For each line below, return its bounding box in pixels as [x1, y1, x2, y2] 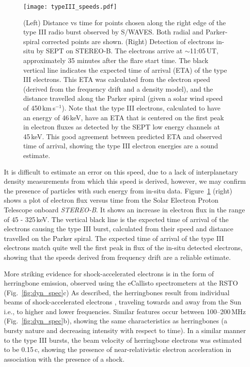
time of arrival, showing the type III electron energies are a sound [23, 141, 219, 151]
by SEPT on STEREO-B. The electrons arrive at [36, 46, 183, 56]
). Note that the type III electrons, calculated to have [62, 103, 221, 112]
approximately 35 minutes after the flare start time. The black [23, 55, 208, 65]
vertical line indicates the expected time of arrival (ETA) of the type [23, 64, 227, 75]
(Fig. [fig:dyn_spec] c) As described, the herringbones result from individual [4, 287, 230, 297]
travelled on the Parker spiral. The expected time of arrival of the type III [4, 233, 224, 243]
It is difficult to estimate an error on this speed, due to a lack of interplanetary [4, 166, 238, 176]
